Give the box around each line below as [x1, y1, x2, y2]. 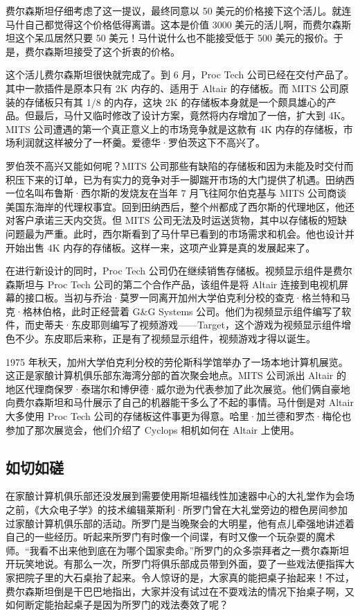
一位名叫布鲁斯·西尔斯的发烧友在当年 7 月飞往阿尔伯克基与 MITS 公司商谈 [6, 186, 347, 200]
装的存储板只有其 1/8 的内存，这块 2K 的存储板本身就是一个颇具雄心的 [6, 94, 327, 109]
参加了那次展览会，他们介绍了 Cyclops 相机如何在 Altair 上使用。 [6, 422, 300, 437]
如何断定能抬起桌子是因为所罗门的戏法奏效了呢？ [6, 597, 228, 612]
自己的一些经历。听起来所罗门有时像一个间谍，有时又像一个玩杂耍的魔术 [6, 529, 335, 544]
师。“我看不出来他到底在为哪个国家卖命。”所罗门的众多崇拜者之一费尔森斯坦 [6, 543, 350, 557]
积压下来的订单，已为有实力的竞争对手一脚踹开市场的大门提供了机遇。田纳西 [6, 172, 354, 186]
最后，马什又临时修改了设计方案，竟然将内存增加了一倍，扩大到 [34, 108, 325, 123]
